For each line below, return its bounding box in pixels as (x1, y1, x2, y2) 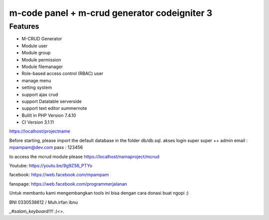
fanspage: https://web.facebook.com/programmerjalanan (9, 181, 127, 187)
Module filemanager (21, 64, 63, 70)
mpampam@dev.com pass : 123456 (9, 145, 83, 150)
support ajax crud (21, 91, 58, 97)
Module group (21, 50, 51, 56)
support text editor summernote (21, 105, 87, 111)
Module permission (21, 57, 62, 63)
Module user (21, 43, 48, 49)
